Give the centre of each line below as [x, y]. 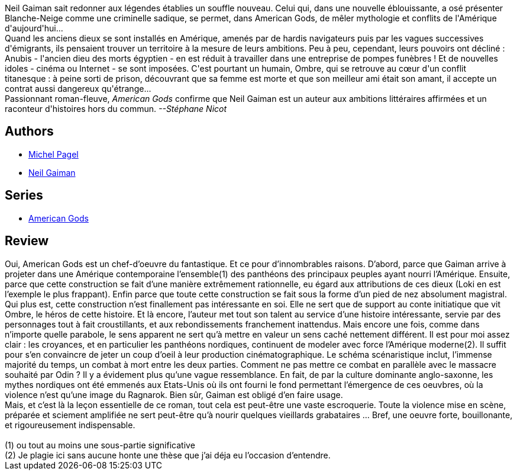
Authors [29, 131]
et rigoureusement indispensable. [70, 425]
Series [24, 195]
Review [27, 241]
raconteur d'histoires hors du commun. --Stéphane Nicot [116, 109]
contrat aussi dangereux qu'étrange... [78, 89]
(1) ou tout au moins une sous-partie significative [100, 445]
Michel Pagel [54, 154]
